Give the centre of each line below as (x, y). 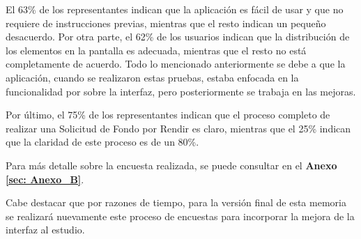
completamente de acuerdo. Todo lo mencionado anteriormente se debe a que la (176, 64)
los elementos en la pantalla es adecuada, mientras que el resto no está (156, 50)
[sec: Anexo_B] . (45, 179)
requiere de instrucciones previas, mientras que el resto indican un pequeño (166, 23)
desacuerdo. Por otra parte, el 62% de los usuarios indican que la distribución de (178, 37)
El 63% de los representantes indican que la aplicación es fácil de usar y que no (175, 9)
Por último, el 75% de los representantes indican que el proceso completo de (168, 115)
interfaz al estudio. (45, 230)
